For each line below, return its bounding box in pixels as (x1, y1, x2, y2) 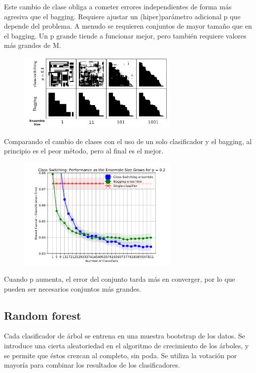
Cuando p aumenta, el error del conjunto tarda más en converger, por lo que (4, 274, 235, 284)
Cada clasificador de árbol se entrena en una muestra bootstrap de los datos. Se (4, 331, 245, 341)
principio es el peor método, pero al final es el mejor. (4, 146, 164, 156)
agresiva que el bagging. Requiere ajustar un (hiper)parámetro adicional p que (4, 11, 241, 21)
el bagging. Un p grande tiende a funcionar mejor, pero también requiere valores (4, 30, 247, 40)
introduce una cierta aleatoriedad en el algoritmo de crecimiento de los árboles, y (4, 340, 249, 351)
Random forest (4, 307, 81, 323)
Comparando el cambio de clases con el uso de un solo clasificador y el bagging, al (4, 136, 252, 146)
